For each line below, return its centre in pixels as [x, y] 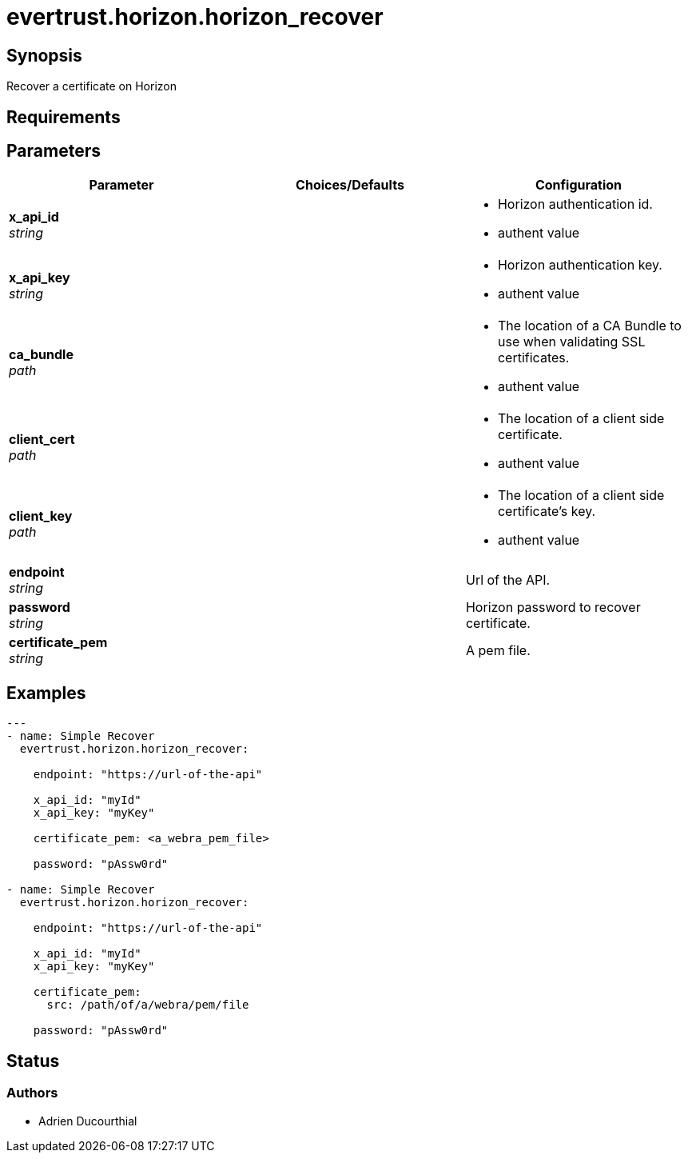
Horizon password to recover [553, 607]
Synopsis [44, 55]
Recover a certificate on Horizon [91, 86]
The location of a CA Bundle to [589, 326]
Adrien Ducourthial [88, 1121]
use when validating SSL [571, 342]
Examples [46, 693]
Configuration [579, 185]
